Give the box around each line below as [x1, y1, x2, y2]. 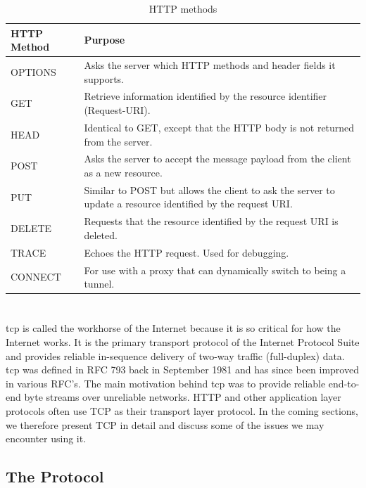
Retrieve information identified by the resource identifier [84, 89, 327, 103]
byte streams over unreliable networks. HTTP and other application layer [24, 390, 341, 404]
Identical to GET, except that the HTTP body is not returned [84, 120, 355, 134]
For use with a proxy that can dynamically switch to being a [84, 262, 346, 277]
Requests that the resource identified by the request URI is [84, 214, 339, 229]
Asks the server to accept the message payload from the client [84, 151, 351, 166]
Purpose [84, 32, 125, 47]
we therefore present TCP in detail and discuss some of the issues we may [6, 417, 324, 432]
